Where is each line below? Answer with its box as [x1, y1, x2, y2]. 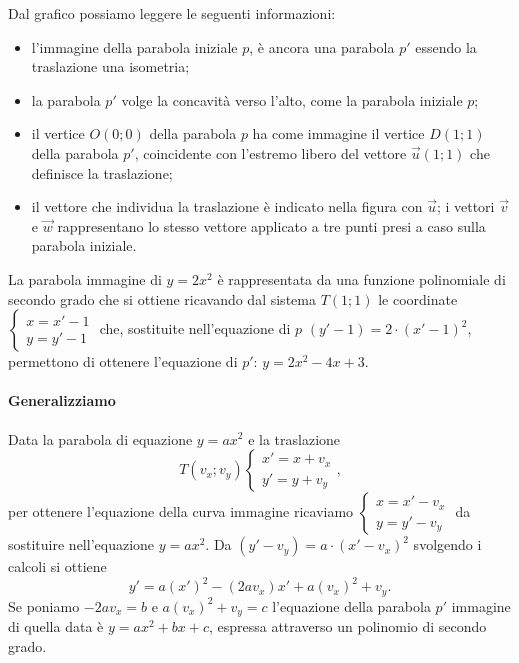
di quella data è [8, 616, 104, 637]
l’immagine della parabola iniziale [31, 36, 238, 57]
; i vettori [436, 196, 495, 217]
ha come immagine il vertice [252, 123, 425, 144]
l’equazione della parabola [272, 595, 431, 616]
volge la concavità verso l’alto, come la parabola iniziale [121, 89, 463, 110]
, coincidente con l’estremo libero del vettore [134, 142, 407, 163]
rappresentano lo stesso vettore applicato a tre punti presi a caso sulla [57, 215, 486, 236]
